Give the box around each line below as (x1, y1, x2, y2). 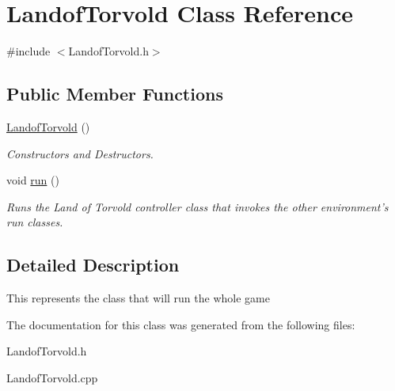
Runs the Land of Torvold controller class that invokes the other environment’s (6, 198, 389, 214)
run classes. (6, 214, 63, 230)
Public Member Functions (6, 82, 223, 106)
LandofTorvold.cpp (6, 369, 98, 385)
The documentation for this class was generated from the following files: (6, 316, 355, 332)
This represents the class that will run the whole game (6, 290, 270, 306)
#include (6, 43, 51, 59)
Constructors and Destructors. (6, 145, 154, 161)
